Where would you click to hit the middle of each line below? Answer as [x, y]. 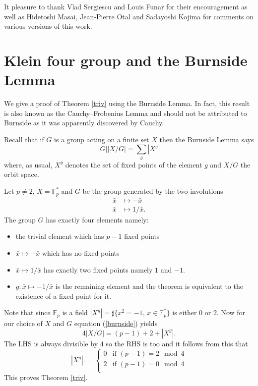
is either [185, 312]
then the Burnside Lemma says [207, 139]
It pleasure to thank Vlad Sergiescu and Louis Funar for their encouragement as [126, 6]
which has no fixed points [81, 252]
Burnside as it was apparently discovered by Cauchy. [84, 123]
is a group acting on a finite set [102, 139]
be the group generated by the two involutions [153, 191]
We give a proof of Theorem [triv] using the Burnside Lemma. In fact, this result [127, 103]
